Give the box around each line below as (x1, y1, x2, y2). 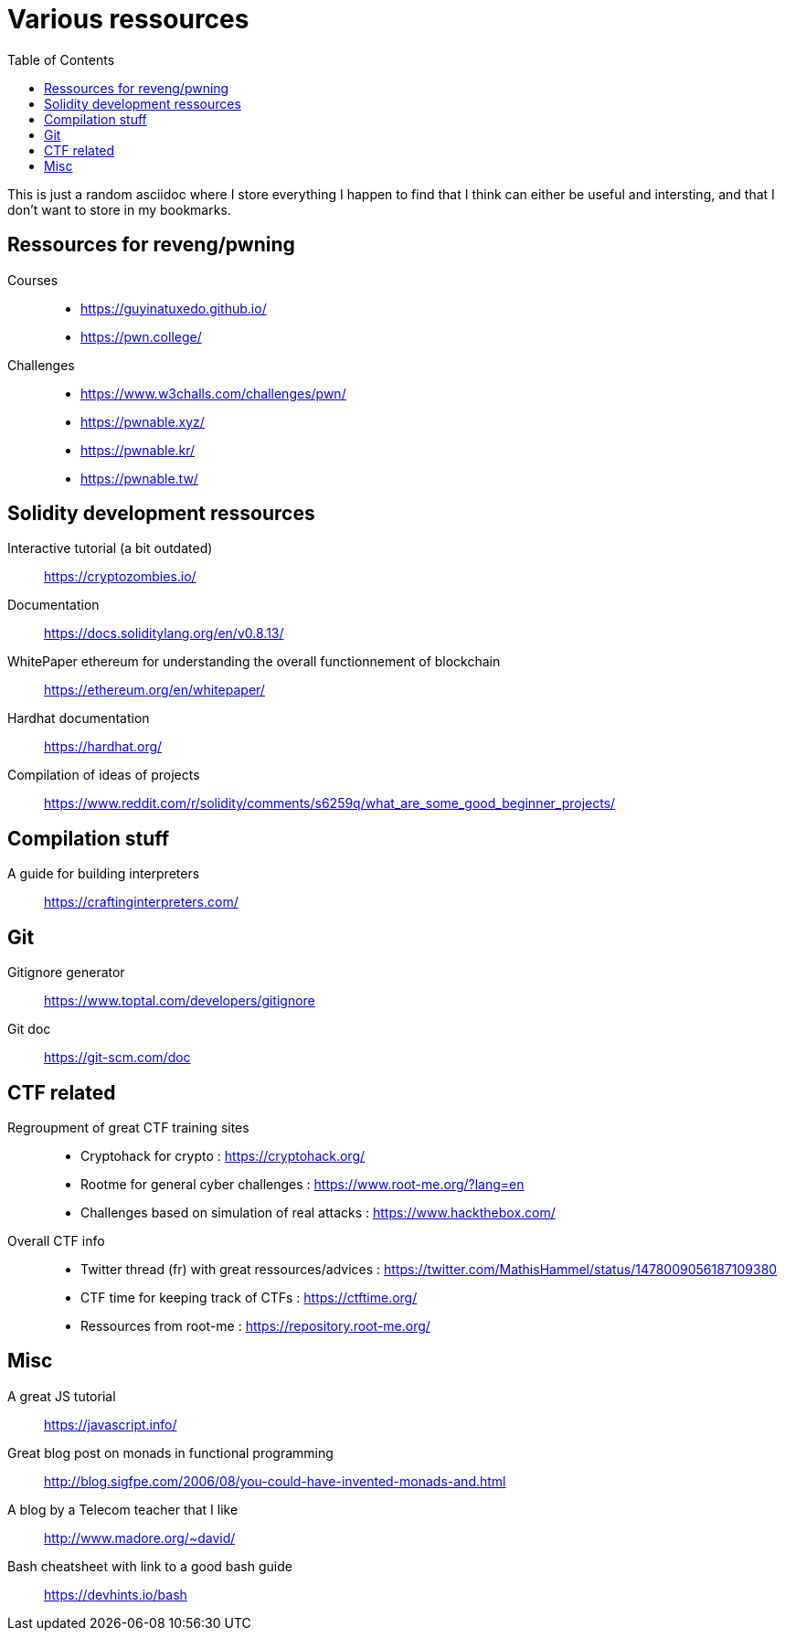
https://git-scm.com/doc (44, 1049, 191, 1066)
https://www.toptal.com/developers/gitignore (44, 993, 315, 1009)
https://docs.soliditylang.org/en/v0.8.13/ (44, 625, 284, 642)
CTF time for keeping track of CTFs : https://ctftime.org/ (80, 1289, 418, 1305)
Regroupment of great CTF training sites (7, 1119, 249, 1135)
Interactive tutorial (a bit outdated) (7, 540, 213, 557)
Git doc (7, 1021, 51, 1037)
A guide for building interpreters (7, 866, 200, 882)
